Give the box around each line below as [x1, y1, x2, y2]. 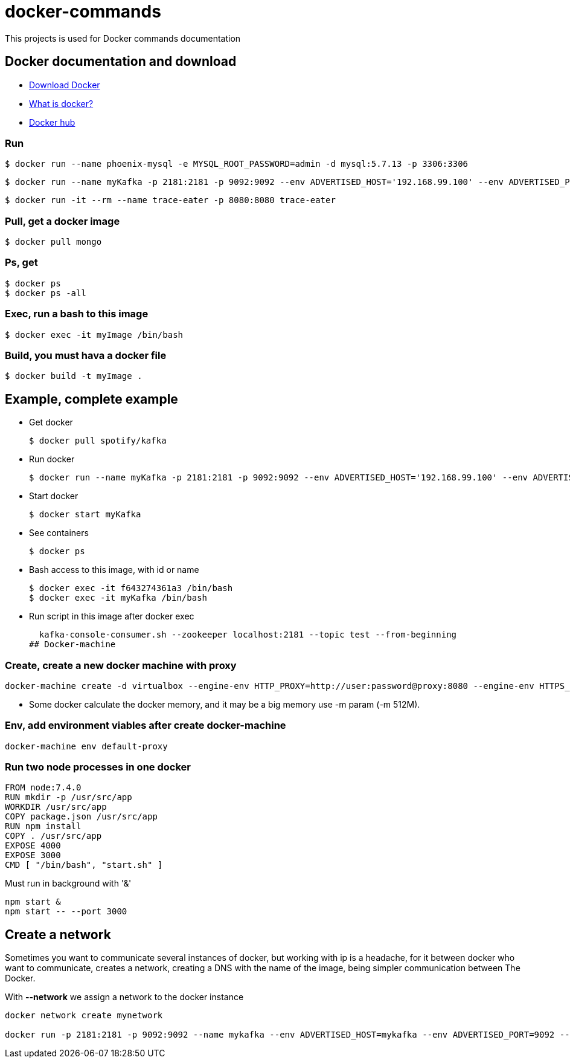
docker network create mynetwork [5, 1010, 163, 1021]
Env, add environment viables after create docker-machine [5, 719, 286, 732]
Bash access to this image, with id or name [29, 564, 199, 575]
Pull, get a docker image [5, 215, 120, 227]
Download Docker [29, 79, 100, 90]
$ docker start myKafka [29, 509, 141, 520]
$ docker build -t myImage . [5, 371, 142, 381]
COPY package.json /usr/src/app [5, 812, 158, 822]
